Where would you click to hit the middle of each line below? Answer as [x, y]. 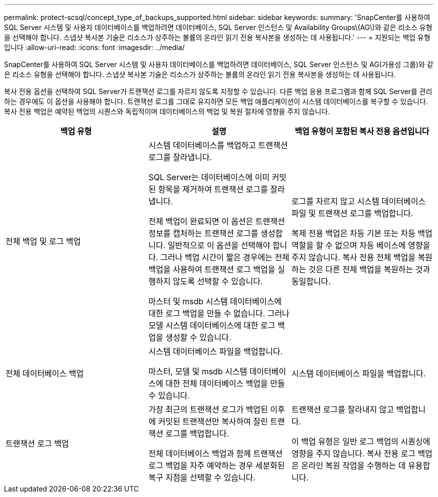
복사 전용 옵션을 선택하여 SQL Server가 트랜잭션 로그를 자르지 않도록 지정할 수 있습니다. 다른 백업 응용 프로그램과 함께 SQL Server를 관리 [218, 91]
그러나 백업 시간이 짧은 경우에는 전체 [225, 257]
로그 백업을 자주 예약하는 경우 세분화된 [216, 465]
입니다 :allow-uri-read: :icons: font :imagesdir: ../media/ [94, 47]
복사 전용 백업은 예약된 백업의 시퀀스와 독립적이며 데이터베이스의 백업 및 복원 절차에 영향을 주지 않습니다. [167, 111]
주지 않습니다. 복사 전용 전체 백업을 [353, 257]
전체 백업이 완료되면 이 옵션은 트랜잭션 [216, 221]
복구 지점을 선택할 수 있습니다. [202, 477]
